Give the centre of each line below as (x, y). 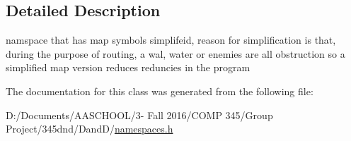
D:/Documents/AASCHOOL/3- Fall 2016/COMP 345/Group (139, 115)
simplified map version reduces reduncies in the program (128, 67)
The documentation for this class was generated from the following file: (160, 91)
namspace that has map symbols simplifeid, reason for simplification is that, (171, 40)
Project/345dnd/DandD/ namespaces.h (90, 129)
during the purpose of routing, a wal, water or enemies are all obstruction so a (175, 53)
